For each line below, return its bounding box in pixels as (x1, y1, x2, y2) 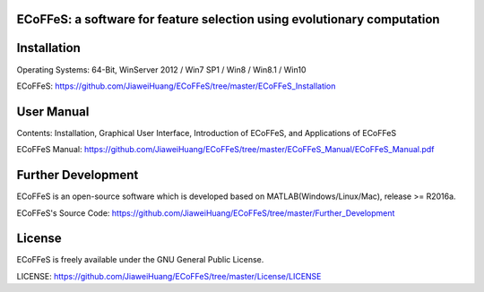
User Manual (16, 104, 90, 119)
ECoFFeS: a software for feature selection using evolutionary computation (16, 12, 440, 27)
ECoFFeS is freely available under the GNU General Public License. (16, 254, 264, 265)
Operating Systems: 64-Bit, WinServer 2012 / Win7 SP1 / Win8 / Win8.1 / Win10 (16, 64, 307, 75)
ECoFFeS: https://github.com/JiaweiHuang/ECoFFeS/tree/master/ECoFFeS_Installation (16, 81, 336, 91)
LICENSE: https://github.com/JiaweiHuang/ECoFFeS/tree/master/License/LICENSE (16, 271, 322, 281)
